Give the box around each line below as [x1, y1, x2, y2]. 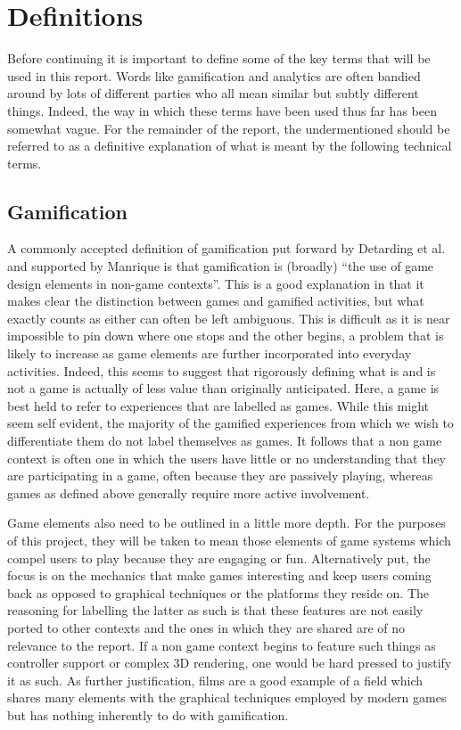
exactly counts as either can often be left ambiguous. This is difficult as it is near [7, 308, 450, 327]
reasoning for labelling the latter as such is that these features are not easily [7, 601, 424, 619]
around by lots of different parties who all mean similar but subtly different [7, 84, 419, 103]
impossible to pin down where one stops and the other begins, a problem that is [7, 326, 444, 345]
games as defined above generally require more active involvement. [7, 483, 370, 502]
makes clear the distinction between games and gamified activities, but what [7, 291, 424, 310]
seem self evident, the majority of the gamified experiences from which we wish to [7, 414, 454, 432]
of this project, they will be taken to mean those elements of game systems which [7, 530, 451, 549]
